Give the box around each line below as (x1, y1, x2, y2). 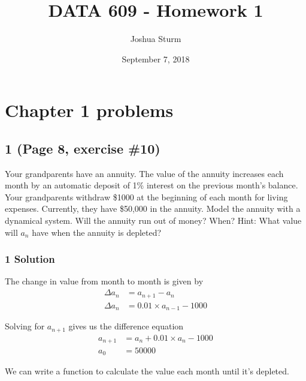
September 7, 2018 (122, 52, 190, 65)
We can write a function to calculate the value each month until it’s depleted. (5, 365, 289, 377)
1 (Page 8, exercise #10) (5, 139, 160, 157)
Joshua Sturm (130, 32, 181, 45)
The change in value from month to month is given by (5, 275, 204, 287)
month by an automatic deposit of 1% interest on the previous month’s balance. (5, 179, 298, 191)
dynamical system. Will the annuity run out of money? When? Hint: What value (5, 214, 302, 227)
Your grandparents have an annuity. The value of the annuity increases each (5, 167, 284, 179)
